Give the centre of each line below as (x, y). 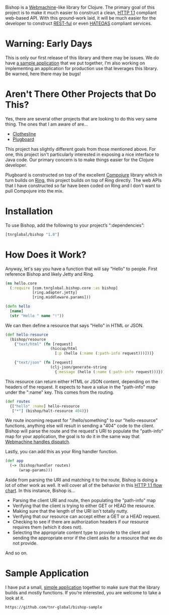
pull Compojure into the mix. (34, 191)
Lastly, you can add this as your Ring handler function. (62, 452)
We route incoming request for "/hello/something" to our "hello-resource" (81, 420)
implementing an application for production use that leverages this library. (82, 68)
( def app (14, 461)
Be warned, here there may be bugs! (43, 74)
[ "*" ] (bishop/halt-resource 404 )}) (50, 411)
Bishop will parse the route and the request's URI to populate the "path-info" (84, 431)
